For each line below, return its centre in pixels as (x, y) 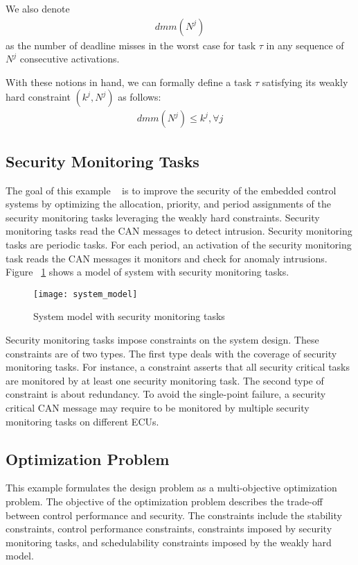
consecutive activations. (70, 59)
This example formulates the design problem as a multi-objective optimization (171, 488)
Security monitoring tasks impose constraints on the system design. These (162, 340)
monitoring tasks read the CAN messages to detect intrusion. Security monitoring (179, 231)
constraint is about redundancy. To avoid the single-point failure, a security (166, 394)
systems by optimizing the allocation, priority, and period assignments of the (168, 204)
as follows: (140, 97)
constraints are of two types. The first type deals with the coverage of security (171, 353)
